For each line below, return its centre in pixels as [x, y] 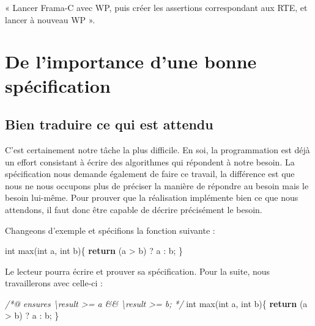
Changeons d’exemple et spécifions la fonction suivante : [110, 230]
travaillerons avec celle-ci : [54, 283]
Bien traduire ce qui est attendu [109, 124]
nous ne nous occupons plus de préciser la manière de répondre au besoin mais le [157, 185]
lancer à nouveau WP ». [50, 19]
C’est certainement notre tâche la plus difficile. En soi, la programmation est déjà [157, 149]
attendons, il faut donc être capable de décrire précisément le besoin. [134, 209]
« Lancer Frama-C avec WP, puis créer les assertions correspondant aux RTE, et [156, 7]
